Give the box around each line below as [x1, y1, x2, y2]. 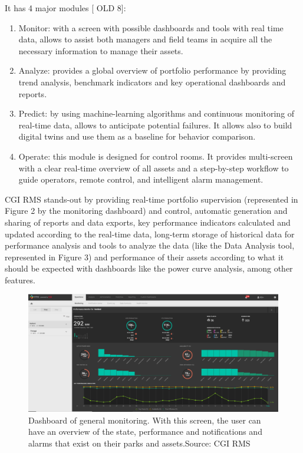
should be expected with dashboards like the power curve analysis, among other [5, 262, 293, 275]
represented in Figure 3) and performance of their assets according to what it [5, 250, 284, 263]
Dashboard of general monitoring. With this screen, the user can [28, 414, 261, 426]
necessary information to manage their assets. [18, 44, 183, 57]
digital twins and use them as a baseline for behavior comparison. [18, 130, 256, 143]
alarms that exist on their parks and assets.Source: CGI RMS [28, 437, 251, 449]
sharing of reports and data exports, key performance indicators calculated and [5, 216, 291, 228]
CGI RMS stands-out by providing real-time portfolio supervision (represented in [5, 193, 298, 205]
